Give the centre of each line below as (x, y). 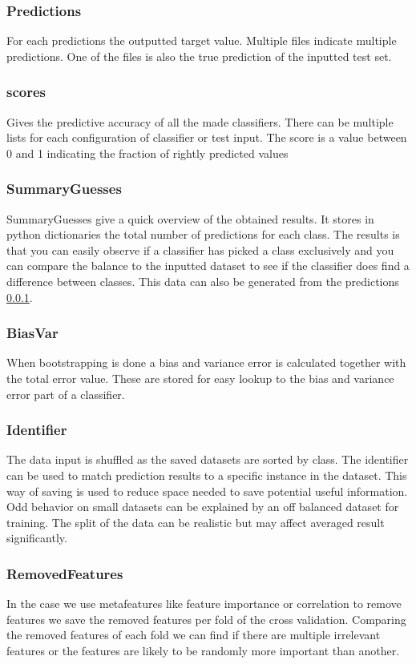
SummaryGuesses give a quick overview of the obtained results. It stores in (190, 218)
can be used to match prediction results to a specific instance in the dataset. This (207, 475)
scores (26, 92)
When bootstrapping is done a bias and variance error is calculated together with (206, 362)
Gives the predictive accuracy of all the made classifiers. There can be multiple (200, 121)
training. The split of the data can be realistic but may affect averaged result (196, 522)
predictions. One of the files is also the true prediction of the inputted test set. (199, 56)
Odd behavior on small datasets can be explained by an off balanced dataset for (203, 507)
